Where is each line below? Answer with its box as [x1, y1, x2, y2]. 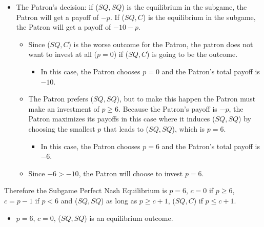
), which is [172, 123, 205, 134]
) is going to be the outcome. [147, 49, 238, 59]
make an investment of [28, 103, 99, 114]
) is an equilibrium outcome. [84, 212, 173, 223]
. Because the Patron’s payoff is [118, 103, 217, 114]
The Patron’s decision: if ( [16, 2, 98, 12]
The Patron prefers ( [28, 93, 93, 104]
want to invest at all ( [28, 49, 97, 59]
